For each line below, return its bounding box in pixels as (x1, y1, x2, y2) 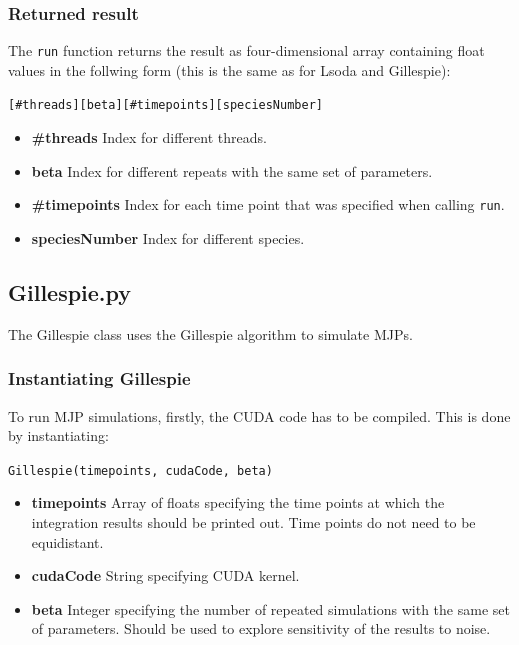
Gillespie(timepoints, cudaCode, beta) (8, 463, 273, 478)
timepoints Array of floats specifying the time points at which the (31, 492, 445, 513)
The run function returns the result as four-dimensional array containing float (8, 40, 485, 61)
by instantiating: (8, 425, 109, 446)
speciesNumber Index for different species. (31, 227, 305, 248)
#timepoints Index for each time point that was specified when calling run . (31, 194, 505, 215)
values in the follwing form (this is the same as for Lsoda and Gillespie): (8, 59, 451, 80)
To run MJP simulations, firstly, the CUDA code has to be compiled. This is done (8, 405, 511, 426)
